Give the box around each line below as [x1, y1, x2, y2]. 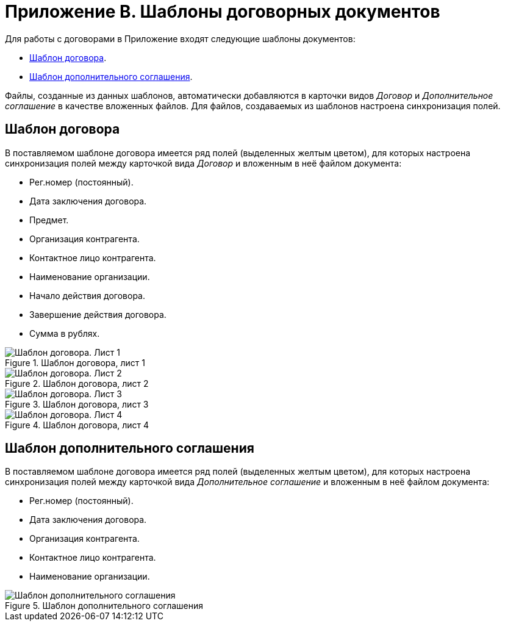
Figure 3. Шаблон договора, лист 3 [5, 398, 149, 409]
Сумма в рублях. [29, 328, 100, 339]
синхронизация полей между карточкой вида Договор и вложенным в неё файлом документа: [5, 157, 402, 168]
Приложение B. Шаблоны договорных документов [5, 1, 440, 22]
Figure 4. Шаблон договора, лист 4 [5, 419, 149, 430]
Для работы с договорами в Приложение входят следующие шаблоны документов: [5, 33, 356, 44]
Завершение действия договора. [29, 309, 167, 320]
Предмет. [29, 214, 69, 225]
